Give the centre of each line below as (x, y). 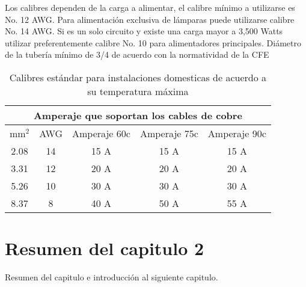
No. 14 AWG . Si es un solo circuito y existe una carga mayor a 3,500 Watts (144, 31)
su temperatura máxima (138, 91)
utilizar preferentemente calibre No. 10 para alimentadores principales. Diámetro (153, 42)
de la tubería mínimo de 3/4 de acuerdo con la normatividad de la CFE (137, 54)
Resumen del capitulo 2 (105, 248)
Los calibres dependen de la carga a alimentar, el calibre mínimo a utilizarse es (150, 7)
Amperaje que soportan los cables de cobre (138, 115)
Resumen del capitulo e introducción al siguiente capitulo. (112, 277)
